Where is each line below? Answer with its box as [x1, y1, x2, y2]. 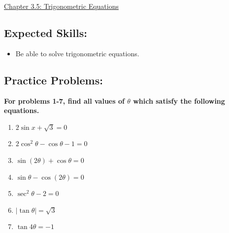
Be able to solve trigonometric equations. [15, 48, 139, 58]
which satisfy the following [133, 95, 225, 106]
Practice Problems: [4, 72, 103, 87]
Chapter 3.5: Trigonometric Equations [4, 1, 119, 11]
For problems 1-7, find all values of [4, 95, 125, 106]
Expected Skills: [4, 25, 87, 40]
